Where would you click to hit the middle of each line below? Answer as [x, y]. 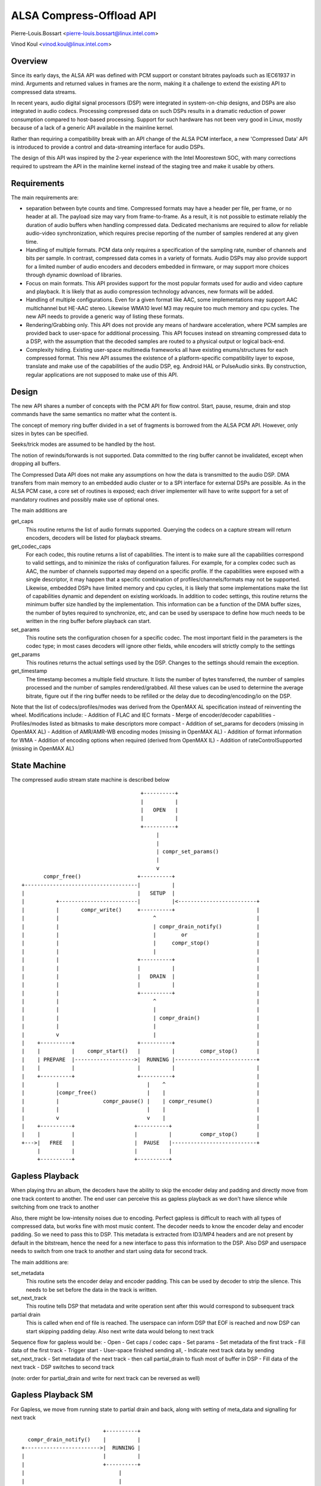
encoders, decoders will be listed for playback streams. [94, 538]
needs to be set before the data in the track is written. [92, 1289]
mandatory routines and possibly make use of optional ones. [85, 499]
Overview [29, 61]
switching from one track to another [55, 1207]
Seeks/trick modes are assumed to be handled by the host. [83, 444]
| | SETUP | [98, 893]
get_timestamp [29, 671]
